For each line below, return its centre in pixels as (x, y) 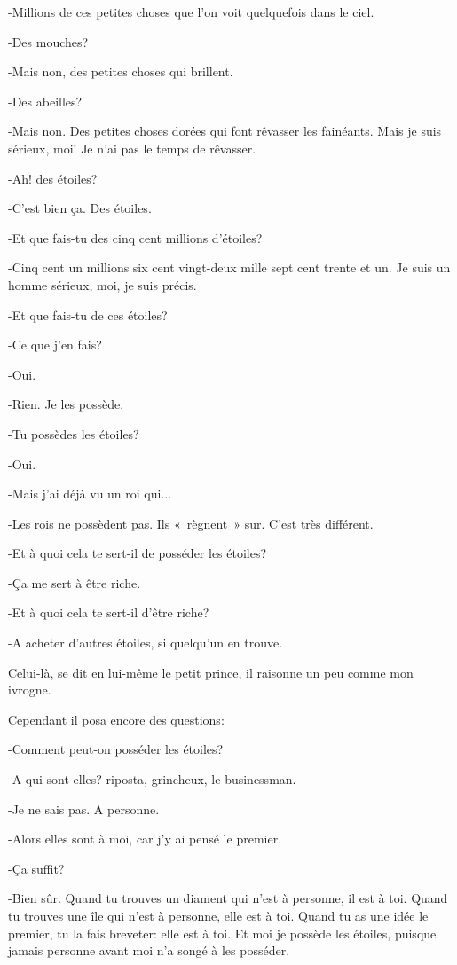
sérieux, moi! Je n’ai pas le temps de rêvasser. (132, 148)
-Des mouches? (48, 41)
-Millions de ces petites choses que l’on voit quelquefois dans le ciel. (191, 12)
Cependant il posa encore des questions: (116, 719)
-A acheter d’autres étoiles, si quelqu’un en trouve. (146, 643)
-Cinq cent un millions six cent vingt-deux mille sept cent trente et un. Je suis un (229, 267)
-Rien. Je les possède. (66, 404)
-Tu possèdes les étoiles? (74, 433)
